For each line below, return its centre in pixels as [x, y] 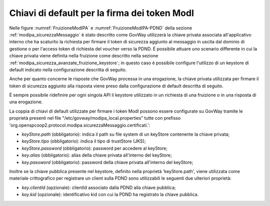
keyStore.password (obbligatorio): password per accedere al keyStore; [94, 148]
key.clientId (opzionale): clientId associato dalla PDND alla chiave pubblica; [99, 188]
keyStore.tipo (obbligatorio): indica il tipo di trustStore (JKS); [84, 141]
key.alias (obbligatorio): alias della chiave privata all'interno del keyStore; [97, 155]
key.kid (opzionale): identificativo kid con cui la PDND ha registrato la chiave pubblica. [110, 195]
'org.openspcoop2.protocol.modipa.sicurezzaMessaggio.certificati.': [80, 125]
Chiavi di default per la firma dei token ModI [102, 13]
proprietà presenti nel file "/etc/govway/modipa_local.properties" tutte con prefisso [95, 118]
